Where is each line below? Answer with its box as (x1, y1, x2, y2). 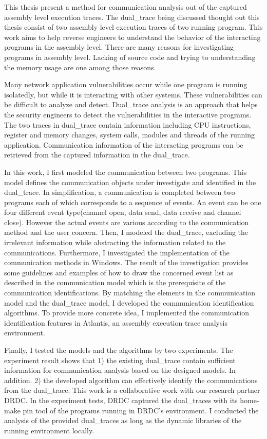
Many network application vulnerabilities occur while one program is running (4, 79, 247, 90)
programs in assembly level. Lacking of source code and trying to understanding (4, 51, 256, 62)
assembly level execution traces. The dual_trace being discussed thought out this (4, 11, 260, 22)
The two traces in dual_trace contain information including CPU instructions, (4, 119, 251, 130)
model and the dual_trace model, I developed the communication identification (4, 297, 254, 308)
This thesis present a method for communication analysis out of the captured (4, 2, 247, 12)
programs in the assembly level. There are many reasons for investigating (4, 42, 234, 52)
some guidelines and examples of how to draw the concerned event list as (4, 267, 234, 277)
